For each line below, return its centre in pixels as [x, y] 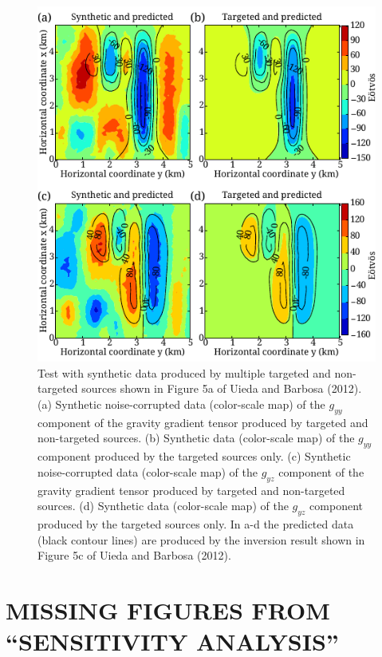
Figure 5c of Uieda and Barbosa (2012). [134, 555]
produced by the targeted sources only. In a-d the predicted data [196, 523]
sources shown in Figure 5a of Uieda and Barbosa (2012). [222, 388]
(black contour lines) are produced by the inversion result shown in [201, 539]
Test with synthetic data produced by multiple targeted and [184, 372]
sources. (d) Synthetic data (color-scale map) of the [163, 506]
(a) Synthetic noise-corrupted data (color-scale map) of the [181, 404]
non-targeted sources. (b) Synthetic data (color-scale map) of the [196, 438]
